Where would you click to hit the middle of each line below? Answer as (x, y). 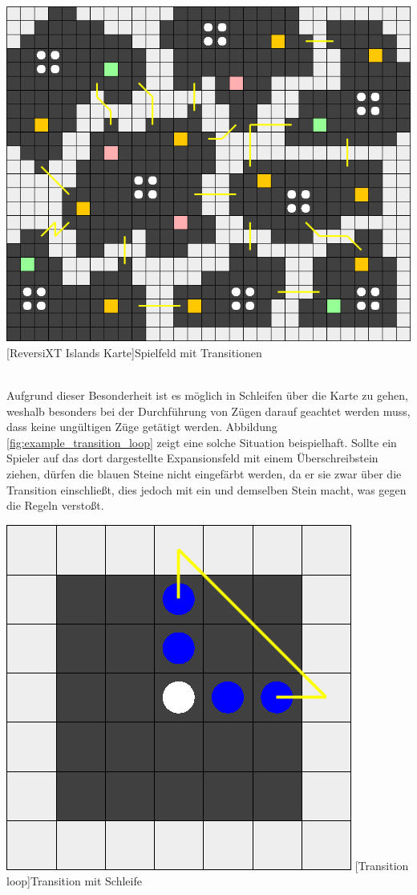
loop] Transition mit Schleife (74, 881)
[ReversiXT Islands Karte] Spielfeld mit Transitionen (134, 352)
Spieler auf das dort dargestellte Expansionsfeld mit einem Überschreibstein (192, 458)
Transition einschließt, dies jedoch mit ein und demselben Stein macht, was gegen (206, 489)
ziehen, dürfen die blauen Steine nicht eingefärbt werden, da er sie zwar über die (204, 473)
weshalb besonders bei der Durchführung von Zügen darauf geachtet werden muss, (208, 411)
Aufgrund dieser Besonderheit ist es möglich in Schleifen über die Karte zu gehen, (207, 395)
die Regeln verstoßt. (55, 505)
